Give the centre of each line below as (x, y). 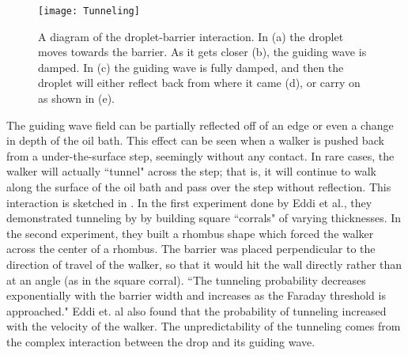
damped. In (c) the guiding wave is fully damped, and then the (191, 67)
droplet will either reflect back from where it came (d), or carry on (199, 83)
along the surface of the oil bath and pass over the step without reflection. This (199, 187)
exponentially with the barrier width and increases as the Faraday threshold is (196, 295)
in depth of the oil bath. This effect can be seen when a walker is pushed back (195, 140)
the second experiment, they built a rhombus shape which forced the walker (190, 233)
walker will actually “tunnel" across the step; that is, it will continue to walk (191, 171)
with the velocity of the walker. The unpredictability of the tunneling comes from (204, 326)
